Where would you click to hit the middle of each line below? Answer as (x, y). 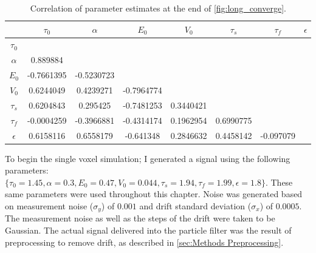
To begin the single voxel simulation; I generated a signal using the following (148, 158)
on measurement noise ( (49, 205)
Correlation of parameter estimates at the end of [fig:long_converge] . (158, 8)
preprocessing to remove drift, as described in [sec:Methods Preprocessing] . (144, 242)
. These (279, 182)
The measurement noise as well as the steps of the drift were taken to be (140, 218)
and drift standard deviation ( (195, 205)
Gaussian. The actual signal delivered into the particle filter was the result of (148, 230)
